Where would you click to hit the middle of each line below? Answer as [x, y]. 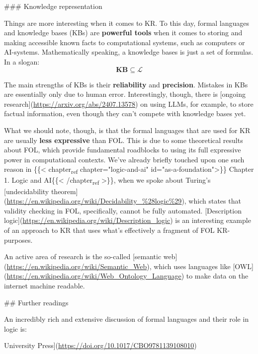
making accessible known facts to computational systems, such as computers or [125, 42]
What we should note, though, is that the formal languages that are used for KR [127, 130]
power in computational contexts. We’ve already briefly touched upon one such [124, 159]
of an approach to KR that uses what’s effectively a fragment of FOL [109, 230]
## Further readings [36, 302]
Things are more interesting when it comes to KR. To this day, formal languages [127, 23]
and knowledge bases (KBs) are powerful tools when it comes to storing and [123, 33]
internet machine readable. [44, 285]
